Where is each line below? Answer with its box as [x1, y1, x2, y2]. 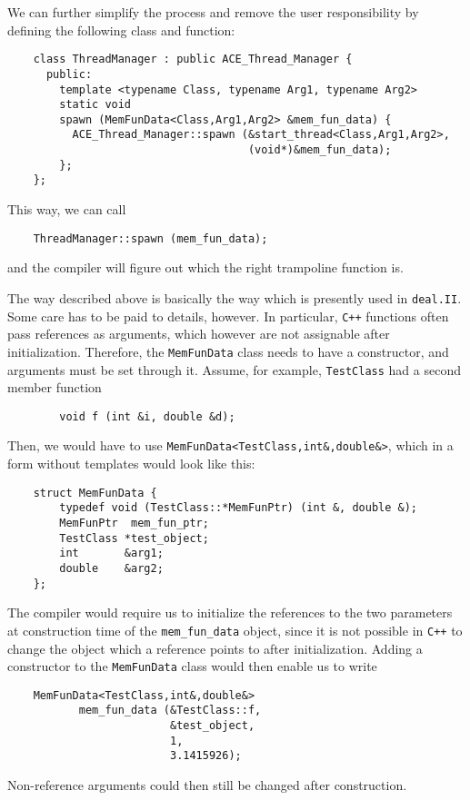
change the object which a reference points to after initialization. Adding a [7, 638, 423, 657]
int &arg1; [59, 547, 164, 560]
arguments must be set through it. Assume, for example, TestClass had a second [7, 360, 461, 379]
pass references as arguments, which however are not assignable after [7, 324, 390, 343]
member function [7, 378, 102, 397]
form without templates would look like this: [7, 454, 255, 473]
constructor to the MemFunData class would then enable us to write [7, 657, 377, 676]
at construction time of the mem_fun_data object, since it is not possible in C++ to [7, 620, 463, 639]
